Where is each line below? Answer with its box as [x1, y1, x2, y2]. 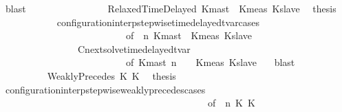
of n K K [207, 96, 255, 110]
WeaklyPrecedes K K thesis [47, 68, 176, 82]
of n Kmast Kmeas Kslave [125, 28, 252, 43]
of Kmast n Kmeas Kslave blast [125, 55, 295, 69]
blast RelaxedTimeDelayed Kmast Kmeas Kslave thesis [5, 1, 336, 15]
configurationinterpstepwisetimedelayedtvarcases [56, 14, 260, 29]
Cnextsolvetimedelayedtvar [77, 41, 191, 56]
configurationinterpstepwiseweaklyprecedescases [5, 82, 206, 96]
